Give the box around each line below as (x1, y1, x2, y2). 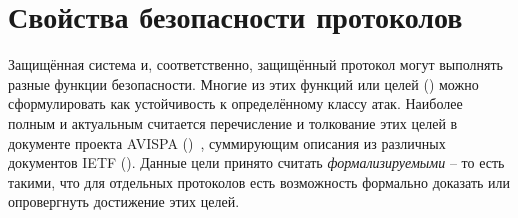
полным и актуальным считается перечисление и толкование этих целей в (8, 112, 458, 133)
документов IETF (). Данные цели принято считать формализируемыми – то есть (8, 152, 505, 173)
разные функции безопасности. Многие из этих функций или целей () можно (8, 73, 479, 94)
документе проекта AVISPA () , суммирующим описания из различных (8, 132, 446, 153)
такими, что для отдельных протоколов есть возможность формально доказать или (8, 171, 511, 192)
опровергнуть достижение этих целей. (8, 191, 240, 212)
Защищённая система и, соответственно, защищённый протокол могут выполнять (8, 54, 504, 75)
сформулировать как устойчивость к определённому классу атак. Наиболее (8, 93, 463, 114)
